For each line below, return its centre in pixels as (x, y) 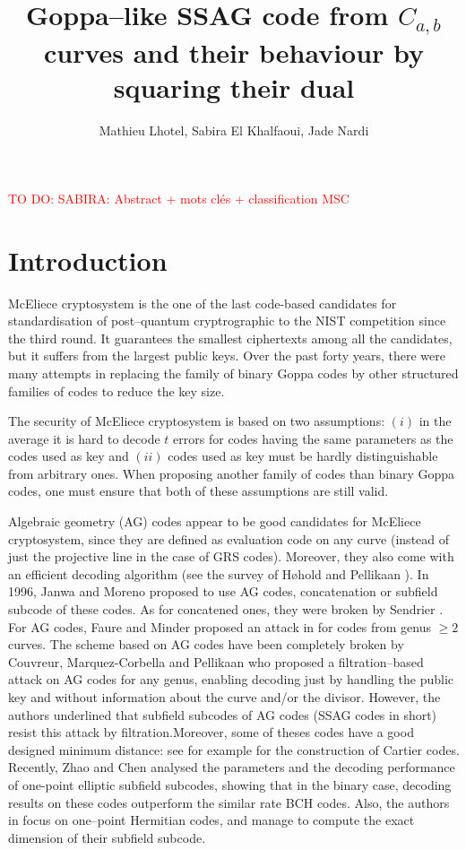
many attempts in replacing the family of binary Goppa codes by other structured (233, 373)
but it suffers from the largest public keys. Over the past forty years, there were (227, 356)
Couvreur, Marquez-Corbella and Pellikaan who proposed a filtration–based (216, 661)
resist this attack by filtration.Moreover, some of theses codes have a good (211, 732)
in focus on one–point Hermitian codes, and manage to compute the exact (211, 820)
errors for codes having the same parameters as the (313, 438)
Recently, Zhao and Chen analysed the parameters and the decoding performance (232, 767)
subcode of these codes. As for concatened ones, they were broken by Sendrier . (226, 609)
